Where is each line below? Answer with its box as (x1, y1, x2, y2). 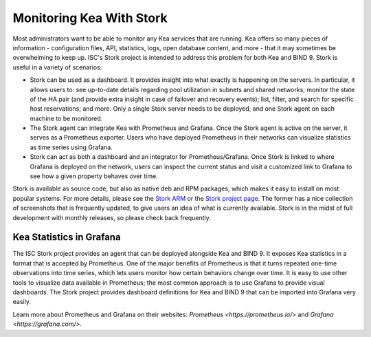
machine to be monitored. (30, 114, 103, 122)
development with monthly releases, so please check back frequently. (12, 213, 211, 221)
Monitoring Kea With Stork (12, 10, 168, 25)
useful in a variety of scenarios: (12, 63, 102, 72)
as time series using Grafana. (30, 143, 113, 151)
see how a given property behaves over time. (30, 172, 158, 180)
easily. (12, 298, 31, 306)
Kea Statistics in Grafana (12, 231, 121, 243)
